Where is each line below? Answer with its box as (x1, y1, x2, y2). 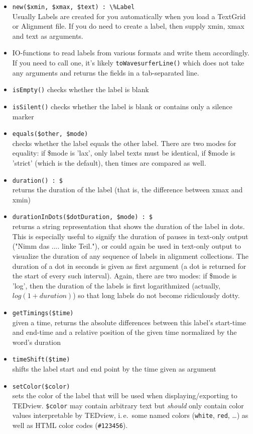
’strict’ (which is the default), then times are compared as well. (12, 158, 206, 168)
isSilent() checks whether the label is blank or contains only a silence (12, 101, 232, 111)
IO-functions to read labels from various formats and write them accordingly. (12, 47, 249, 58)
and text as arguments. (12, 30, 83, 41)
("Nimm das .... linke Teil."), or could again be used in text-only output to (12, 241, 241, 251)
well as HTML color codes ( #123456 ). (12, 420, 128, 430)
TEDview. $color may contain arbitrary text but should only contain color (12, 400, 244, 410)
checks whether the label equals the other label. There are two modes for (12, 137, 236, 148)
